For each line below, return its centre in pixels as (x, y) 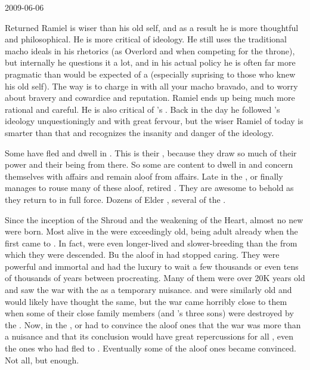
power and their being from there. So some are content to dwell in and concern (149, 164)
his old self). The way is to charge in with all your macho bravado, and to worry (151, 86)
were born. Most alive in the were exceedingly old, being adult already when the (151, 231)
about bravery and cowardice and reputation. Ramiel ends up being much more (150, 98)
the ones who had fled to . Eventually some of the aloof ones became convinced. (151, 348)
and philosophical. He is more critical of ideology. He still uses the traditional (146, 39)
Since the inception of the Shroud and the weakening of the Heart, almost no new (154, 219)
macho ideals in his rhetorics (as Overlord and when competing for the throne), (150, 50)
